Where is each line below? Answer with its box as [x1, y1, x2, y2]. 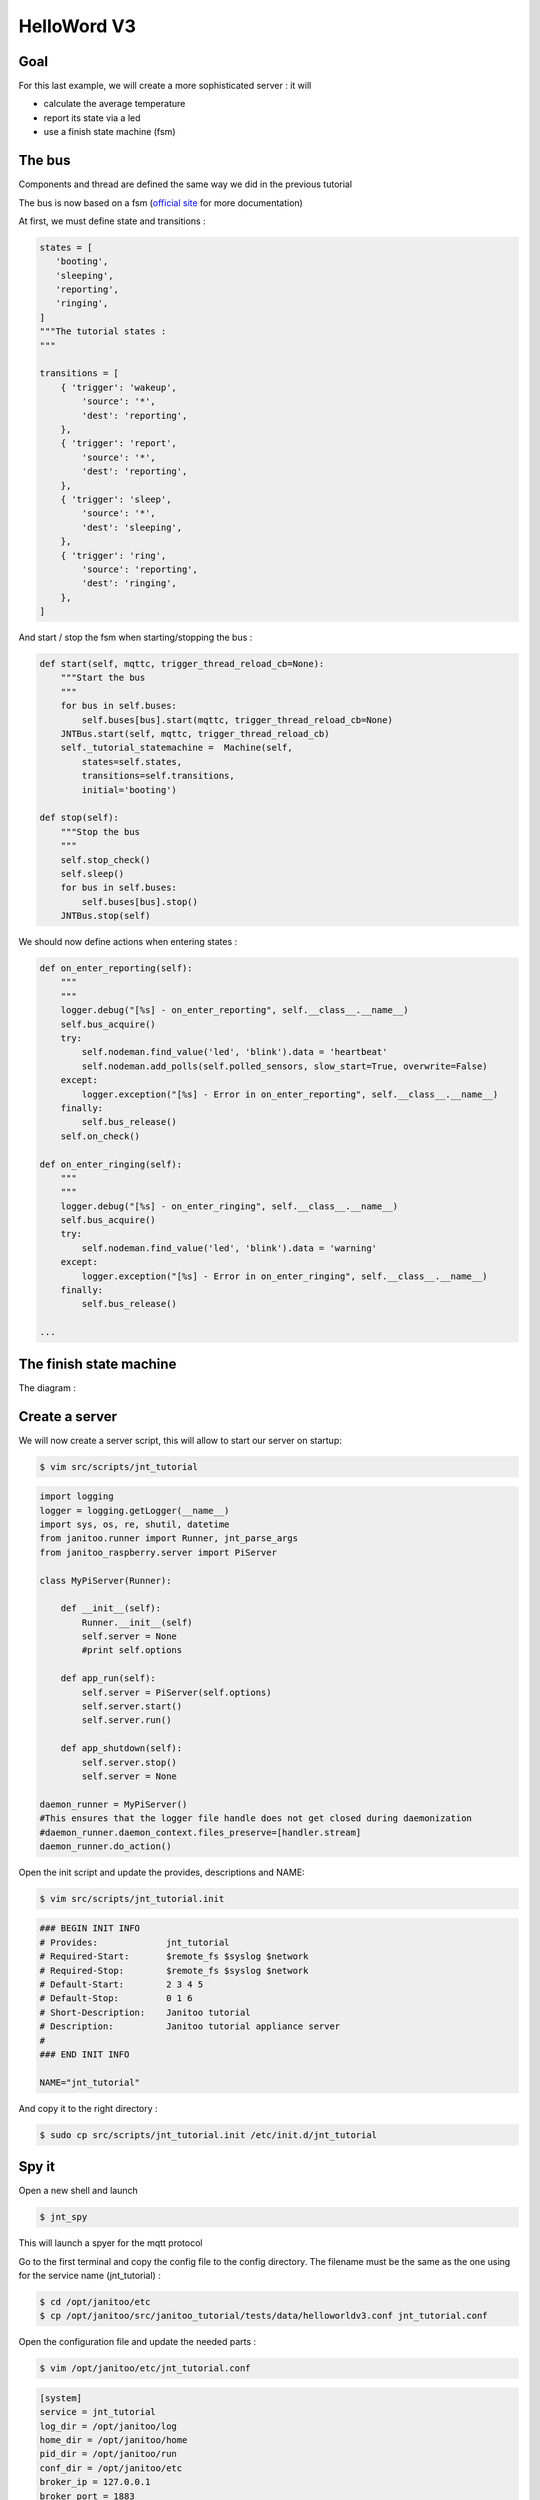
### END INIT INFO [39, 2048, 130, 2060]
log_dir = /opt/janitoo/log [39, 2420, 177, 2432]
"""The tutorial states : [39, 326, 167, 337]
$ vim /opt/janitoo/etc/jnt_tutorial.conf [39, 2363, 251, 2374]
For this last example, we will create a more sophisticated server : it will [18, 80, 312, 92]
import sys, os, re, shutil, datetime [39, 1518, 230, 1530]
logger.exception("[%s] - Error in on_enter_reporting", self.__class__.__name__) [81, 1088, 499, 1100]
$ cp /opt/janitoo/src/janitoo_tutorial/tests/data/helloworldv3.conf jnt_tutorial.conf [39, 2310, 489, 2322]
